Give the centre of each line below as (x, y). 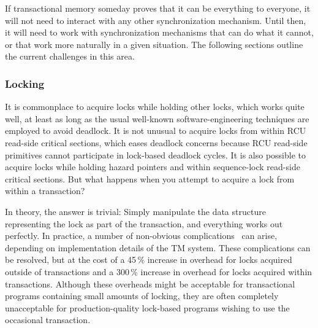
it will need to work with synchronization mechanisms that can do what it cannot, (159, 32)
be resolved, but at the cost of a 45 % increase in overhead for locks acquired (149, 260)
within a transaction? (45, 191)
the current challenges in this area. (70, 56)
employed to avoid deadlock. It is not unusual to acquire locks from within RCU (156, 131)
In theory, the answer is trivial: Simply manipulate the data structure (135, 211)
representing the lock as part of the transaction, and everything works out (144, 223)
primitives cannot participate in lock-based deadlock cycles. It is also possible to (155, 154)
